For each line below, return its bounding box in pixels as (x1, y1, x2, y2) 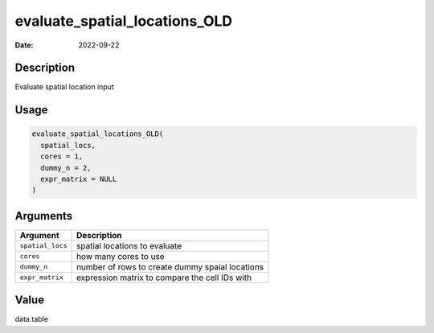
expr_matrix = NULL (40, 175, 117, 184)
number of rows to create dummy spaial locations (76, 261, 264, 273)
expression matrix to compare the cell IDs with (76, 272, 252, 283)
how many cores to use (76, 250, 165, 261)
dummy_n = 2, (40, 163, 92, 172)
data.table (14, 314, 48, 324)
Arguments (14, 209, 73, 223)
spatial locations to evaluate (76, 240, 182, 251)
